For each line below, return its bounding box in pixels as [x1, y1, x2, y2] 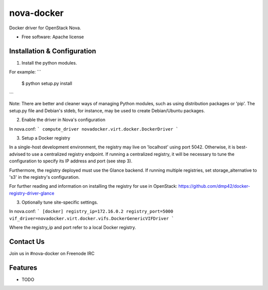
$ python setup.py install [21, 80, 72, 86]
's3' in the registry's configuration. [9, 174, 80, 180]
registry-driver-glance [9, 190, 55, 196]
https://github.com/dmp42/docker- [178, 183, 250, 189]
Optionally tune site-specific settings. [21, 199, 98, 206]
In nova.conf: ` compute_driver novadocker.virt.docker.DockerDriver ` [9, 126, 179, 132]
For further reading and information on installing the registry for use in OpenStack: [9, 183, 178, 189]
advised [9, 151, 26, 157]
